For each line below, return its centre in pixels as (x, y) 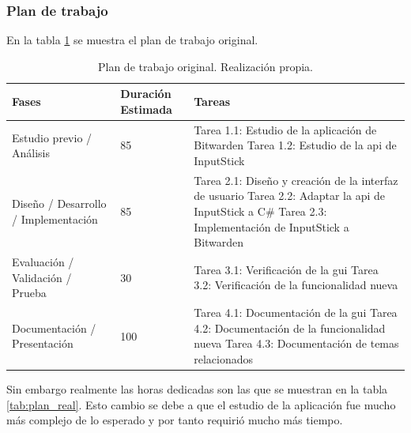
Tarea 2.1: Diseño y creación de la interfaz (296, 180)
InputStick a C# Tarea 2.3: (260, 211)
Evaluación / (43, 262)
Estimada (146, 109)
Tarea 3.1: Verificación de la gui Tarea (286, 269)
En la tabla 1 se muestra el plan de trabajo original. (132, 40)
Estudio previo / (52, 137)
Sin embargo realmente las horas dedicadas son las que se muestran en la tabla (197, 389)
